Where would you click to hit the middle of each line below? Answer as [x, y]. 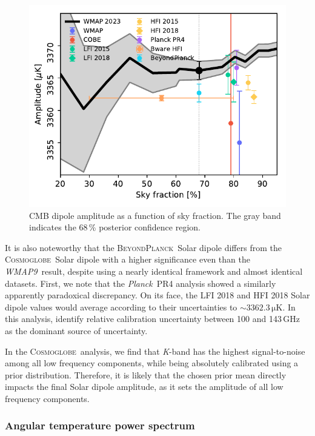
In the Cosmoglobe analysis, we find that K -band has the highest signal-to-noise [155, 351]
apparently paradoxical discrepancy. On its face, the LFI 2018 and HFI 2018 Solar [157, 295]
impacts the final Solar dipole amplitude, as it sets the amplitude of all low [144, 387]
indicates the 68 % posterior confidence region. [115, 227]
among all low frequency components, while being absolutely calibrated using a [152, 363]
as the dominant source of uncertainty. [76, 330]
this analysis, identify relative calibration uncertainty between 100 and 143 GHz [152, 319]
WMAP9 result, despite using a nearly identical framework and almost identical [154, 271]
